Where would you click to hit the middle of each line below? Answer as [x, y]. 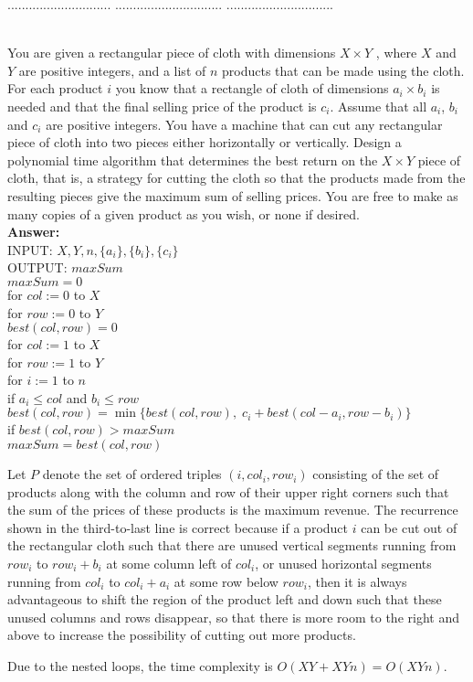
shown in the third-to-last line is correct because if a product [178, 527]
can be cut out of [409, 527]
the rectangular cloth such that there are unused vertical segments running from [232, 545]
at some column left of [169, 564]
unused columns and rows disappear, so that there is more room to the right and [233, 617]
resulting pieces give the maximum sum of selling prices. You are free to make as [233, 195]
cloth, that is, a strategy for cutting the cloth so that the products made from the [236, 178]
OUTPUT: [37, 267]
